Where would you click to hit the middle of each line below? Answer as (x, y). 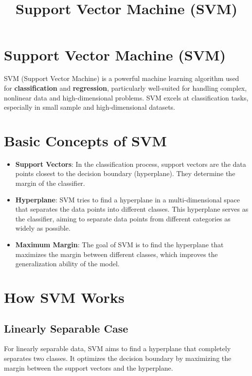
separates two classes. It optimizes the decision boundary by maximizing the (118, 358)
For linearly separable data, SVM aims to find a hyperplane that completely (117, 348)
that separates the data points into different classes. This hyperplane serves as (132, 209)
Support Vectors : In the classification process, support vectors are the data (131, 164)
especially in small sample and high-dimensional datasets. (90, 107)
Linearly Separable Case (66, 328)
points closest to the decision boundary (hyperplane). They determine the (125, 173)
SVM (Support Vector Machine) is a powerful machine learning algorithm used (122, 78)
